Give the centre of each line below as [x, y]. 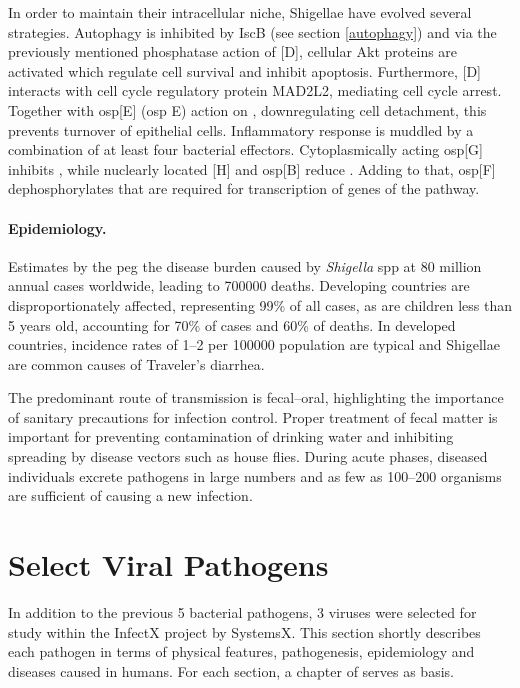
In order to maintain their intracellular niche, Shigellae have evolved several [240, 12]
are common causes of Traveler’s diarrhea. [136, 363]
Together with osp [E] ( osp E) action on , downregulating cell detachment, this [247, 109]
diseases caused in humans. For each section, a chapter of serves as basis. [231, 670]
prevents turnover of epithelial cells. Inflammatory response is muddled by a [241, 129]
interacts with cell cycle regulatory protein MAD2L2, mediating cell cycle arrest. [255, 90]
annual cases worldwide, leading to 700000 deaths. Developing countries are [239, 285]
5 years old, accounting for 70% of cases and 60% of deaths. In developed [232, 324]
